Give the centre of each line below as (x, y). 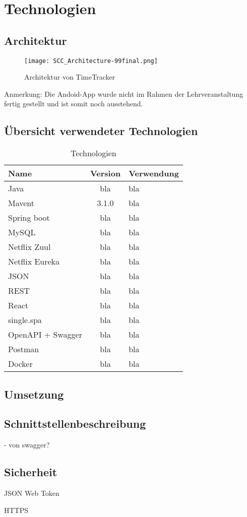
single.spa (25, 320)
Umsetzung (34, 394)
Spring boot (29, 218)
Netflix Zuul (29, 247)
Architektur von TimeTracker (70, 77)
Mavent (21, 203)
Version (105, 173)
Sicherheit (31, 472)
